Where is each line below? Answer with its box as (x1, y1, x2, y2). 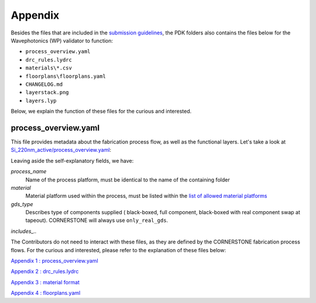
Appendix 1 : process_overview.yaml (11, 257, 99, 264)
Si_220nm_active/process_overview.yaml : (11, 147, 111, 154)
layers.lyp (25, 97, 57, 104)
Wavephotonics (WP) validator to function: (11, 37, 114, 44)
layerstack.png (25, 89, 70, 96)
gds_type (11, 200, 33, 207)
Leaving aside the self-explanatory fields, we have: (11, 157, 134, 164)
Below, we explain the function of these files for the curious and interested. (11, 108, 192, 115)
